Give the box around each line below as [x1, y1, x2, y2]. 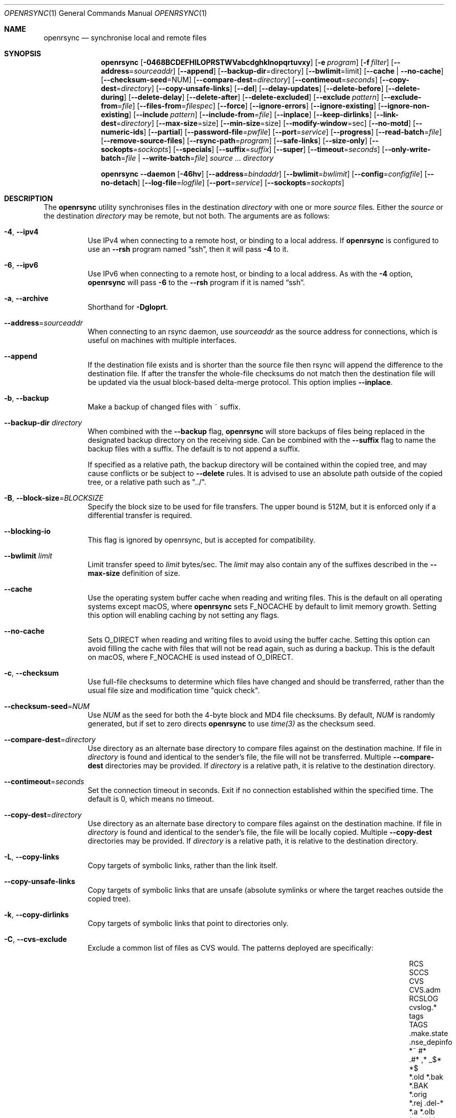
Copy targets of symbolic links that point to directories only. [88, 919, 289, 928]
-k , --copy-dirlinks [4, 910, 69, 919]
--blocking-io [4, 527, 51, 535]
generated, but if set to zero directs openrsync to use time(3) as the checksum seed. [88, 719, 376, 728]
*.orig [409, 1090, 427, 1099]
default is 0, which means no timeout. [88, 794, 214, 803]
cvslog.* [409, 1003, 437, 1012]
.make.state [409, 1029, 448, 1038]
